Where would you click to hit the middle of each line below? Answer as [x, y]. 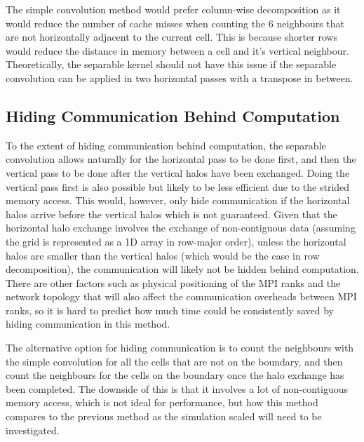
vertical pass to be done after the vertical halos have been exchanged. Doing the [178, 172]
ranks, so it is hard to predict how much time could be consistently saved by [170, 310]
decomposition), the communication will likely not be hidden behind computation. [182, 269]
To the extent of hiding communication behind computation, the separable [166, 145]
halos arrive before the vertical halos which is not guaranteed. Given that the [171, 214]
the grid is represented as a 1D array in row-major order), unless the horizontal [176, 241]
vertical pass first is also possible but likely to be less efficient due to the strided [178, 186]
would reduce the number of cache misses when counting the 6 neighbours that [175, 23]
